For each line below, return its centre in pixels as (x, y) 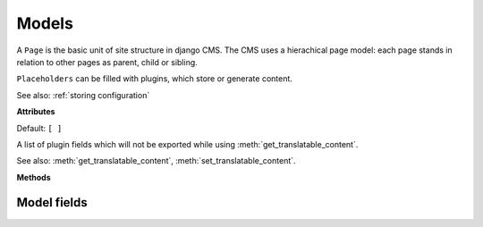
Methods (34, 177)
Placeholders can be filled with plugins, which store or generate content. (154, 79)
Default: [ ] (39, 128)
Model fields (52, 202)
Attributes (36, 112)
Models (45, 23)
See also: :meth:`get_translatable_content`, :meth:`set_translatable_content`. (156, 161)
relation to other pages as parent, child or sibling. (107, 62)
